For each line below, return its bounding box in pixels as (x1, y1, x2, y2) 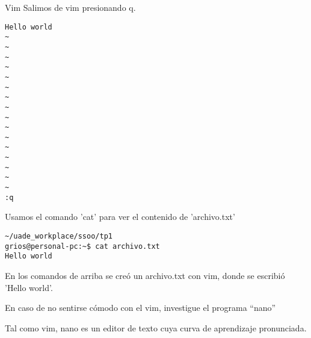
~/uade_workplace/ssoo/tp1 (5, 232, 112, 240)
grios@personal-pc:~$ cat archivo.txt (5, 242, 160, 251)
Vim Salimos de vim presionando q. (5, 1, 136, 13)
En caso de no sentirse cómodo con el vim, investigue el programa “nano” (5, 301, 276, 314)
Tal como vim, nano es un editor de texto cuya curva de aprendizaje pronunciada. (5, 321, 307, 334)
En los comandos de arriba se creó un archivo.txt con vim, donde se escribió (5, 269, 285, 281)
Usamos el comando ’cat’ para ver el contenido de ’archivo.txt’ (5, 210, 235, 223)
